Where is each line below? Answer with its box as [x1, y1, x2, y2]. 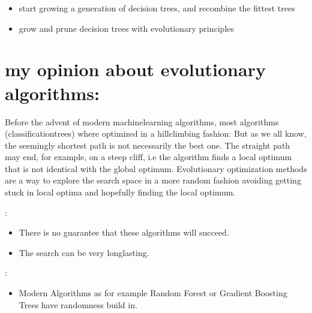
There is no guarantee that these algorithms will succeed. [19, 226, 229, 239]
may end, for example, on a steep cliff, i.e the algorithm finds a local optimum [5, 151, 292, 163]
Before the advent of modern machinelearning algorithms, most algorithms [5, 115, 279, 128]
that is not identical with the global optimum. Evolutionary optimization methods [5, 162, 307, 174]
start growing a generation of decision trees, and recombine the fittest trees [19, 2, 295, 14]
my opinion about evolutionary [5, 57, 266, 82]
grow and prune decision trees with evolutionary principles [19, 22, 235, 34]
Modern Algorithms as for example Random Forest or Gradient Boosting [19, 287, 287, 299]
